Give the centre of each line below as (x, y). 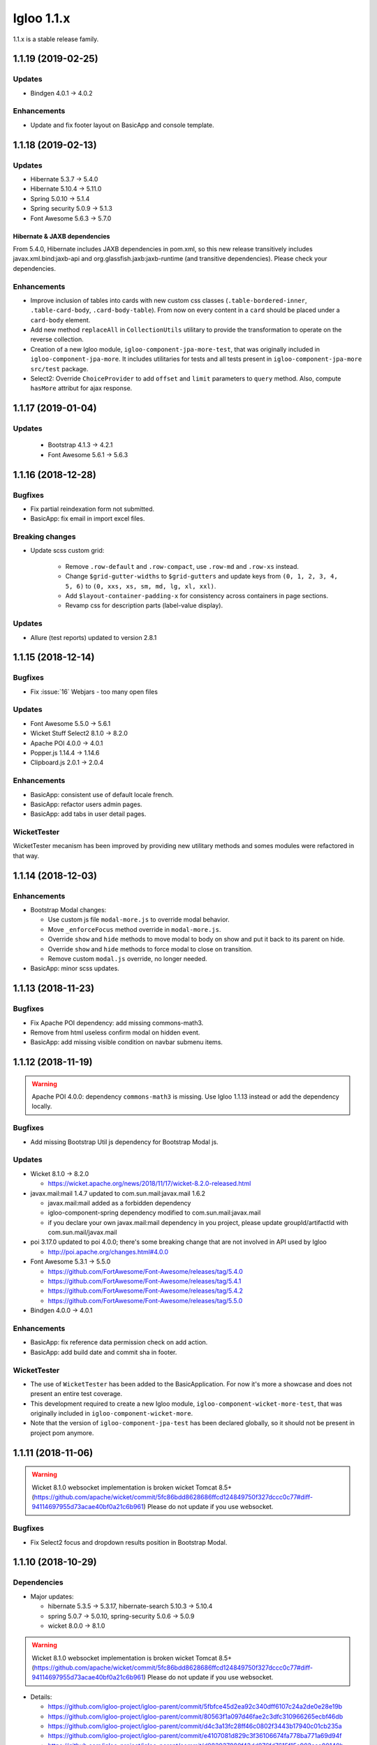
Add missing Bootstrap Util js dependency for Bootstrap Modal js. (125, 1142)
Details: (41, 1697)
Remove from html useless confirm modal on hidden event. (115, 1032)
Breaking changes (44, 537)
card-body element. (60, 320)
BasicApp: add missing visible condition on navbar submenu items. (127, 1042)
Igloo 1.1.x (42, 18)
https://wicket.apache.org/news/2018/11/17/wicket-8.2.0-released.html (149, 1184)
